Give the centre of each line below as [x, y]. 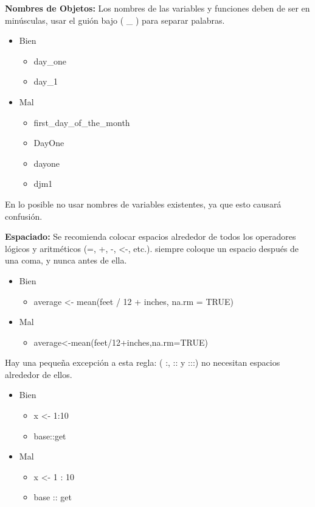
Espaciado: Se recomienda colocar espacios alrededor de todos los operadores [151, 236]
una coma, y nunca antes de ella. [66, 260]
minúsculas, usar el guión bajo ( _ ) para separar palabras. [115, 20]
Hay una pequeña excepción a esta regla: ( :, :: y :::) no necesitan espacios [143, 362]
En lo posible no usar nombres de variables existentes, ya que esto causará [143, 204]
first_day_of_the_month [82, 122]
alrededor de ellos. [39, 374]
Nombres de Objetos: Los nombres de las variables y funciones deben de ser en [157, 8]
